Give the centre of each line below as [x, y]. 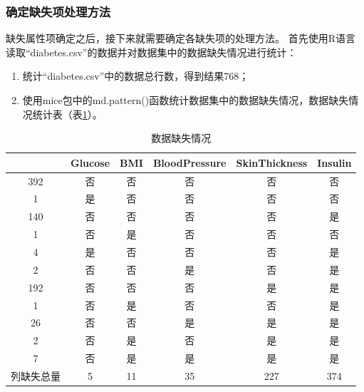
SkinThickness [272, 162]
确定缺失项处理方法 [58, 11]
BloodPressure [189, 162]
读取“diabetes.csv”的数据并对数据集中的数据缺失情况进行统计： [151, 52]
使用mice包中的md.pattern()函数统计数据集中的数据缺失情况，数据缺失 [186, 100]
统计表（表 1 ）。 [67, 114]
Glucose [90, 162]
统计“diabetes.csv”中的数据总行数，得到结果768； [136, 76]
